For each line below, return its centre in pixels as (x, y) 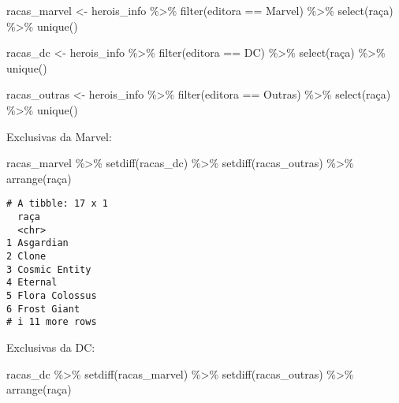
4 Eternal (32, 283)
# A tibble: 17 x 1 (57, 204)
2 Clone (26, 256)
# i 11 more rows (52, 322)
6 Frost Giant (43, 309)
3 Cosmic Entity (49, 269)
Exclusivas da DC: (51, 347)
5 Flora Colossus (52, 295)
